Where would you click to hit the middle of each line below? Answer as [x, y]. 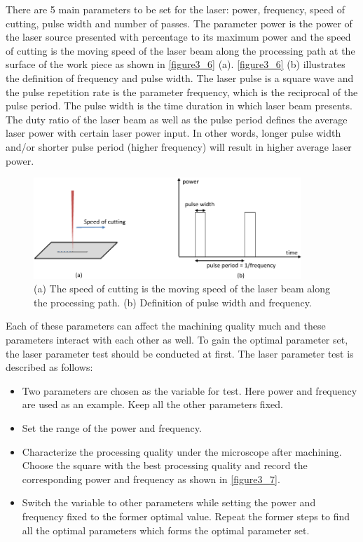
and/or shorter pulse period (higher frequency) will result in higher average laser [179, 146]
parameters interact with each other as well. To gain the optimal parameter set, [177, 340]
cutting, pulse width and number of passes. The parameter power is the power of [179, 23]
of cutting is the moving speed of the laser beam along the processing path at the [180, 50]
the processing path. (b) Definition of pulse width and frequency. [173, 302]
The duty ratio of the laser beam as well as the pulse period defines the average [177, 119]
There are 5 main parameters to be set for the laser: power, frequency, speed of [175, 9]
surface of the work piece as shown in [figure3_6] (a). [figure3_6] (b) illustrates [176, 64]
